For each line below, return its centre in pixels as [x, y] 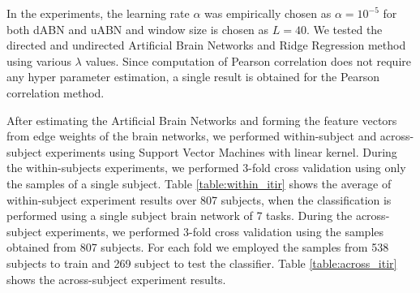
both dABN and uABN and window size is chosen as [138, 29]
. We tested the [344, 29]
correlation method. [56, 92]
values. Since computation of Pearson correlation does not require [249, 60]
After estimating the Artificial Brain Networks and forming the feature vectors [202, 120]
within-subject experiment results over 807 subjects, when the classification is [199, 199]
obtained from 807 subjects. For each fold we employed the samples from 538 [198, 247]
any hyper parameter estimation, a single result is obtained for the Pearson [193, 77]
